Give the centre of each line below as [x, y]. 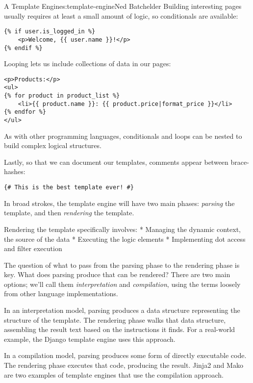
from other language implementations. [61, 294]
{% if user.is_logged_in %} [50, 32]
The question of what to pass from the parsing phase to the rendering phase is [122, 265]
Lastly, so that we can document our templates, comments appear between [116, 162]
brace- [240, 162]
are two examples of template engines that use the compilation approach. [114, 374]
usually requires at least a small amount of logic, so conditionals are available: [121, 15]
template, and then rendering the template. [69, 213]
